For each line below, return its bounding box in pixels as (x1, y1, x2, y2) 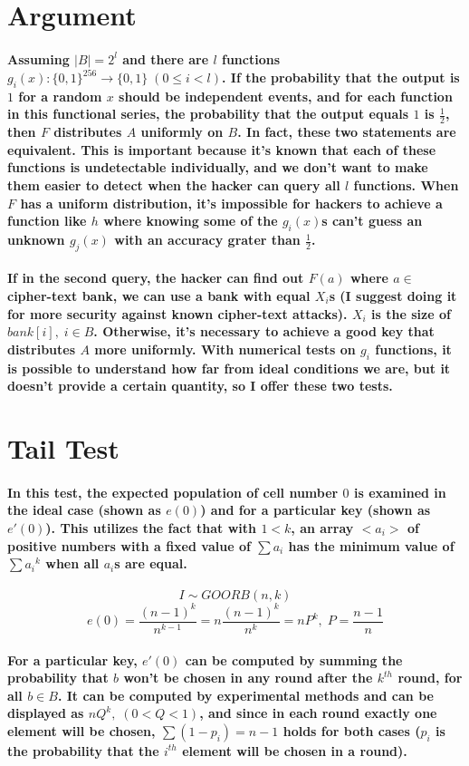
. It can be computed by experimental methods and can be (57, 685, 434, 704)
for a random (18, 86, 102, 105)
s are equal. (114, 554, 187, 573)
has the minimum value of (288, 536, 455, 555)
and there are (122, 49, 209, 68)
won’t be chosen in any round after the (123, 668, 373, 687)
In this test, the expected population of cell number (7, 482, 339, 501)
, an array (291, 518, 354, 537)
